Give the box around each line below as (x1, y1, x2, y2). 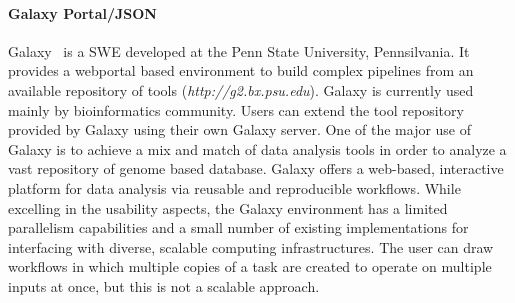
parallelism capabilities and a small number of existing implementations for (8, 217, 469, 238)
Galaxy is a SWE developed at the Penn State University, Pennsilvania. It (8, 40, 470, 61)
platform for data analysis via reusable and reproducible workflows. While (8, 177, 461, 198)
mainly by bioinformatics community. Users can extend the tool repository (8, 99, 464, 120)
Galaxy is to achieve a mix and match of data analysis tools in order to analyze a (8, 138, 507, 159)
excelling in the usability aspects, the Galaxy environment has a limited (8, 197, 448, 218)
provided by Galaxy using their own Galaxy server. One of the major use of (8, 119, 472, 140)
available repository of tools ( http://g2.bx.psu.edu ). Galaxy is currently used (8, 79, 474, 100)
